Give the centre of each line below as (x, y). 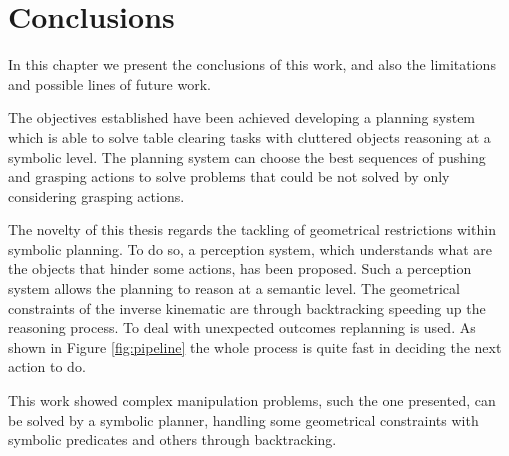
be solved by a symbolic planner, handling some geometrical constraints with (243, 419)
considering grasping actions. (96, 195)
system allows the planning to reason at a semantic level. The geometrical (234, 288)
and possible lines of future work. (109, 83)
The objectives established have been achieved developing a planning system (242, 117)
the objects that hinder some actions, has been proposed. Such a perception (240, 268)
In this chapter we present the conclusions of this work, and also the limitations (252, 64)
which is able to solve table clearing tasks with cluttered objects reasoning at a (249, 136)
